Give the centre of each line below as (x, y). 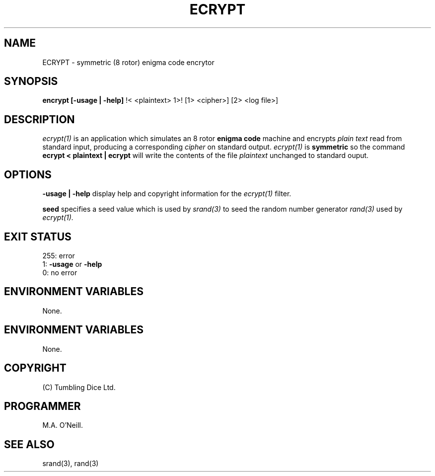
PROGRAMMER (42, 406)
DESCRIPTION (39, 119)
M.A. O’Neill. (63, 425)
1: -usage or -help (72, 264)
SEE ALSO (29, 444)
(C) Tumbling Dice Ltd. (79, 387)
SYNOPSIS (31, 81)
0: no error (60, 272)
